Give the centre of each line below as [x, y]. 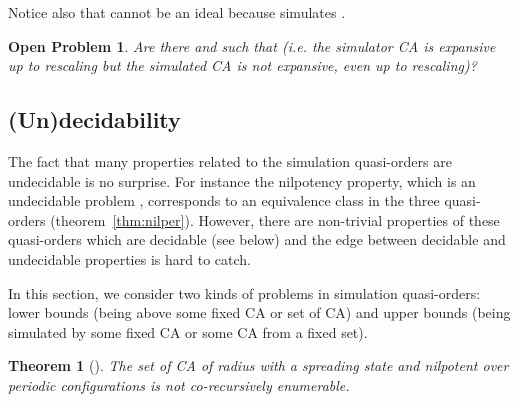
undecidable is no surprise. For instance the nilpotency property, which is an [242, 180]
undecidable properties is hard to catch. [129, 258]
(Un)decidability [94, 119]
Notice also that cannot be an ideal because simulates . [177, 12]
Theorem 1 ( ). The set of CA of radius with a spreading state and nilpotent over [258, 365]
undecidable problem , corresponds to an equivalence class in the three [224, 200]
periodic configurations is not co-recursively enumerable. [179, 384]
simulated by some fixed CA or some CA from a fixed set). [188, 331]
